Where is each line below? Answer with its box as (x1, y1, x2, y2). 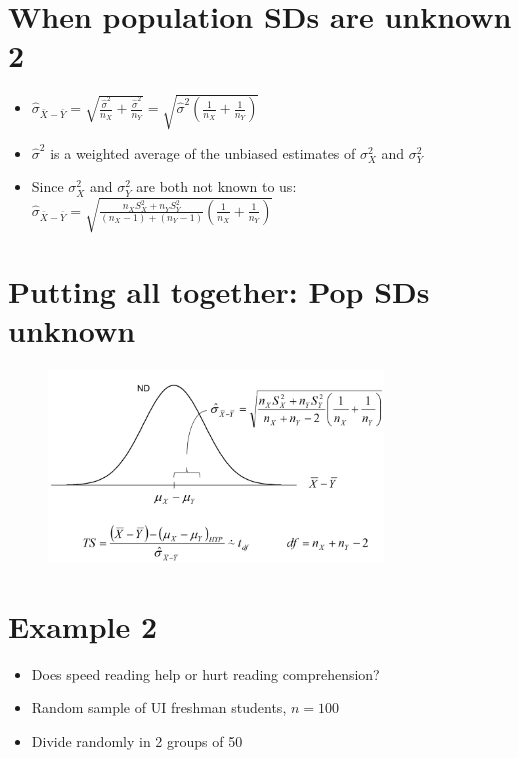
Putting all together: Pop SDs (8, 270, 430, 311)
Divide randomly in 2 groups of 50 (31, 731, 243, 752)
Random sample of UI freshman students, (31, 697, 287, 718)
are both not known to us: (136, 176, 297, 197)
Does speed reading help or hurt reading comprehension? (31, 663, 380, 684)
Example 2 (8, 605, 158, 646)
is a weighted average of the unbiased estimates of (50, 142, 356, 163)
